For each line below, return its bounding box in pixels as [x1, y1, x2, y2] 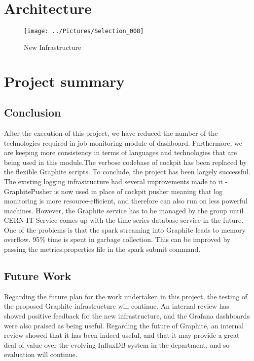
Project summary [4, 71, 125, 91]
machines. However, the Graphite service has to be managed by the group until [4, 205, 244, 215]
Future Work [4, 268, 72, 283]
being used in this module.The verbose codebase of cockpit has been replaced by [4, 157, 247, 167]
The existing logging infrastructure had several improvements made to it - [4, 176, 228, 186]
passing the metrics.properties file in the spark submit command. [4, 244, 201, 254]
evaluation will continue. [4, 349, 77, 360]
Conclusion [4, 105, 61, 120]
